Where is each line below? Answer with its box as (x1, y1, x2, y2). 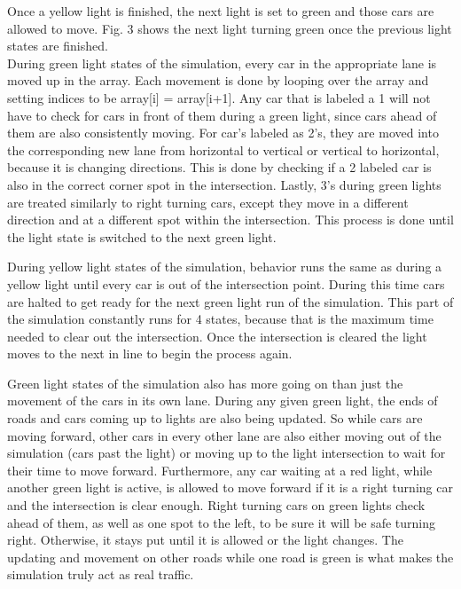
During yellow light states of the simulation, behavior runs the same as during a (7, 257, 442, 276)
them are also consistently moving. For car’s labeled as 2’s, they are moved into (7, 123, 439, 142)
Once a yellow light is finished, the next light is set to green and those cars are (7, 2, 434, 20)
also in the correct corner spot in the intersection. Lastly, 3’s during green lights (7, 175, 441, 193)
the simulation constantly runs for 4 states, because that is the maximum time (7, 310, 434, 328)
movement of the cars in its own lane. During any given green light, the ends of (7, 391, 438, 410)
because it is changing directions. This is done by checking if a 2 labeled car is (7, 158, 432, 177)
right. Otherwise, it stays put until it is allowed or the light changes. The (7, 530, 403, 549)
